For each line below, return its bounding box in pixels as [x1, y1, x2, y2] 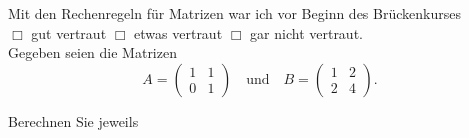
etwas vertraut [134, 22, 223, 43]
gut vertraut [31, 22, 107, 43]
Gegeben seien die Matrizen [8, 42, 177, 63]
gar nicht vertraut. [250, 22, 363, 43]
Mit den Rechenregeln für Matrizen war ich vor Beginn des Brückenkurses [8, 3, 461, 23]
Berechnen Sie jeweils [8, 110, 139, 131]
